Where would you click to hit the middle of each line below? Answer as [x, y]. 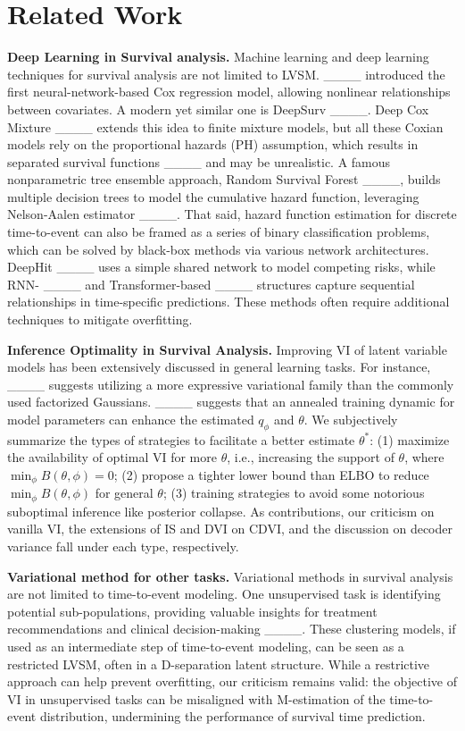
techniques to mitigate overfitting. [100, 319]
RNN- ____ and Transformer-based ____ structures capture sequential [211, 284]
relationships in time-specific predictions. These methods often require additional [228, 302]
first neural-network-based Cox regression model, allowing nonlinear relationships [229, 92]
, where [424, 457]
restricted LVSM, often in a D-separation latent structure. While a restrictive [219, 664]
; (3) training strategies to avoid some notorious [294, 493]
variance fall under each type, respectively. [123, 546]
